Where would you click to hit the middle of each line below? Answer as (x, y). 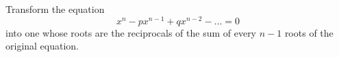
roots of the (309, 32)
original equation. (42, 46)
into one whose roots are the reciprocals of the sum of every (131, 32)
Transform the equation (55, 9)
